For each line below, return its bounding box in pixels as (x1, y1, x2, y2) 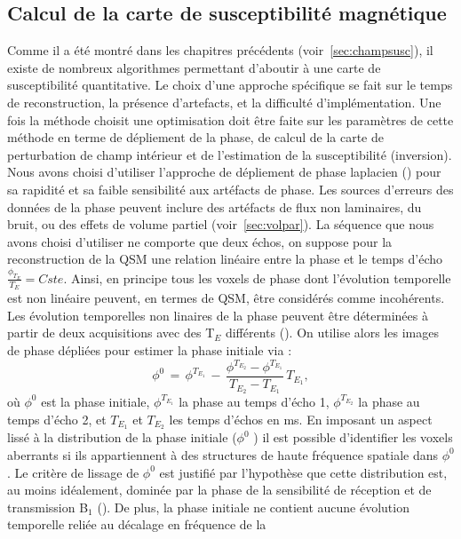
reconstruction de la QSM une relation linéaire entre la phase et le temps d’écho (7, 250, 443, 268)
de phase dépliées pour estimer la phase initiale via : (7, 340, 292, 359)
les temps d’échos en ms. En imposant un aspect (169, 409, 433, 428)
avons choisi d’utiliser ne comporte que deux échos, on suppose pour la (7, 232, 393, 250)
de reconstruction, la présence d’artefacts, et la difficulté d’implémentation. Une (7, 92, 441, 111)
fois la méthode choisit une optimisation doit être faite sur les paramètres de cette (7, 110, 454, 129)
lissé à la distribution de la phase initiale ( (7, 428, 237, 447)
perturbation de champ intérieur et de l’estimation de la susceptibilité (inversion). (7, 145, 452, 163)
